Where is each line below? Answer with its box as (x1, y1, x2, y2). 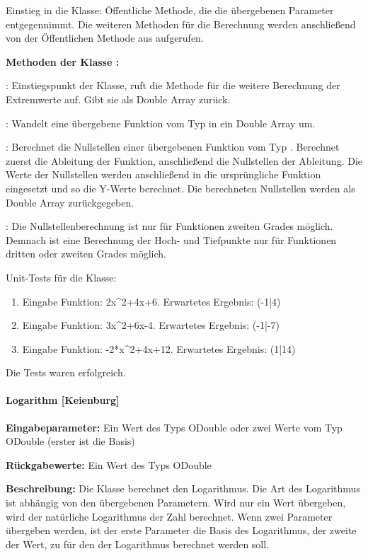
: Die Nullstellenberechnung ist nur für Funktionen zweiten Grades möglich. (6, 219, 333, 233)
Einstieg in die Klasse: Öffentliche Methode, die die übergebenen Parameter (6, 3, 334, 17)
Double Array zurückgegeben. (6, 195, 134, 209)
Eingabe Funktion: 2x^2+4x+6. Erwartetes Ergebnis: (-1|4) (22, 294, 281, 308)
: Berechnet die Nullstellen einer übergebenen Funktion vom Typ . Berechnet (6, 139, 340, 154)
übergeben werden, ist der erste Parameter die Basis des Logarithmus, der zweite (6, 523, 357, 538)
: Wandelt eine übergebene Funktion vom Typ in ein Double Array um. (6, 115, 316, 130)
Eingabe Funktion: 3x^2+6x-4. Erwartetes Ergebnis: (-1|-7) (22, 318, 280, 332)
